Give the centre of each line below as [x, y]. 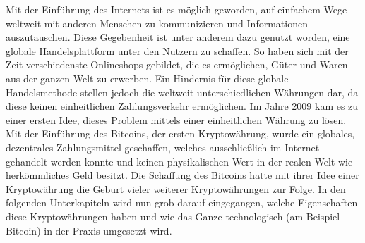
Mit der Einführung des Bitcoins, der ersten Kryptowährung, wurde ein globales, [180, 133]
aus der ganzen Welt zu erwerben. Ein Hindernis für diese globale [147, 78]
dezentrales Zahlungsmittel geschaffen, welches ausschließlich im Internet [163, 147]
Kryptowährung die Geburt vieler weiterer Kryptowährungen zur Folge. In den [176, 188]
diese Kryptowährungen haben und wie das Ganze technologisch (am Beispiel [173, 216]
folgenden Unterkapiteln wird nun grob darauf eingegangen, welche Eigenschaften [182, 202]
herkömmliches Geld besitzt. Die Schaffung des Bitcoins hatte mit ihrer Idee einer [182, 175]
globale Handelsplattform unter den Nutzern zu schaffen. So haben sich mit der [177, 50]
